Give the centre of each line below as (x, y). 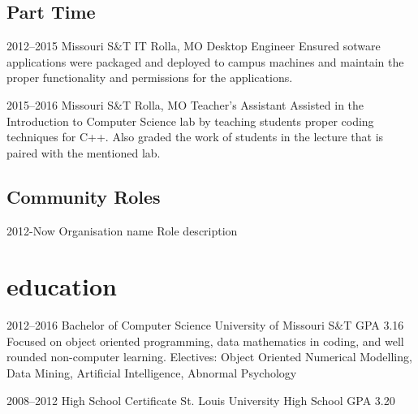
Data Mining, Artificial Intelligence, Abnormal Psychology (152, 373)
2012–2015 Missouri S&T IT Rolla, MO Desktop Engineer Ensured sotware (194, 46)
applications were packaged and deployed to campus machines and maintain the (205, 61)
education (62, 286)
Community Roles (84, 196)
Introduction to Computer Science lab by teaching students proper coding (190, 121)
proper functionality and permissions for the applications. (150, 78)
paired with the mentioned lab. (84, 152)
